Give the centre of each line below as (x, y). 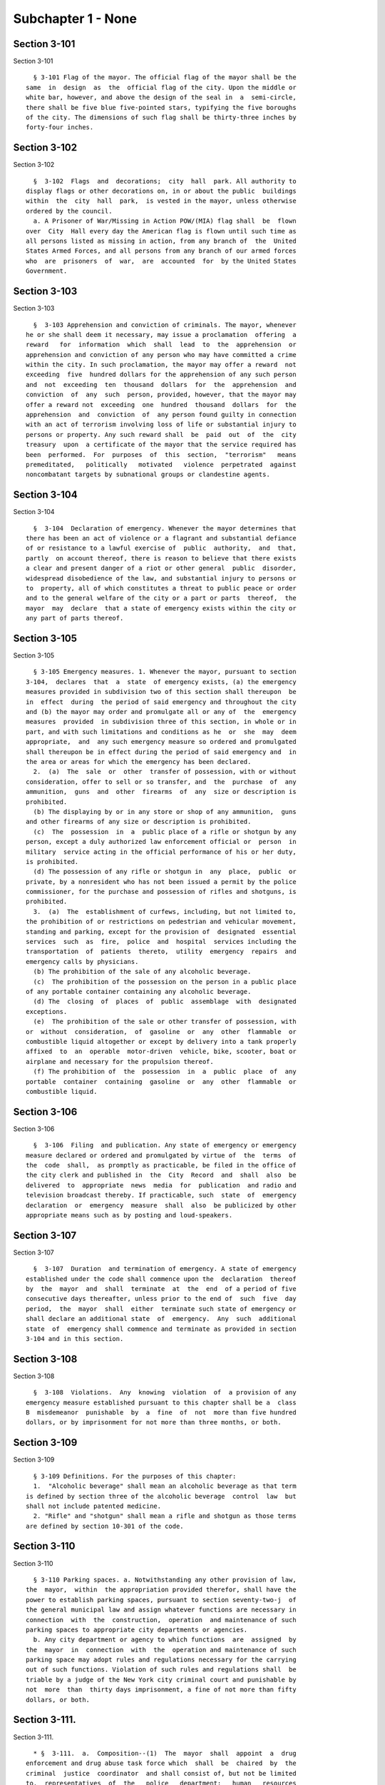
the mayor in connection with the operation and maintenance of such (161, 1650)
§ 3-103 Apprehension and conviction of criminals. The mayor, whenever (165, 325)
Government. (47, 271)
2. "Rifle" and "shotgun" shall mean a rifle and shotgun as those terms (165, 1516)
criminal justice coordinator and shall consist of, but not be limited (161, 1773)
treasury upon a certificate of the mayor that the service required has (161, 445)
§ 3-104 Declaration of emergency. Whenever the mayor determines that (165, 528)
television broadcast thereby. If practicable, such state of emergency (161, 1195)
